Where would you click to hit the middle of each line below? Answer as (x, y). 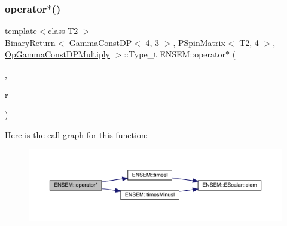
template (21, 31)
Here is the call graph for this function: (77, 134)
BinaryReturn (30, 42)
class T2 (63, 31)
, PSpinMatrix (199, 42)
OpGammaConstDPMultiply (57, 54)
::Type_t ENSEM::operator (175, 54)
